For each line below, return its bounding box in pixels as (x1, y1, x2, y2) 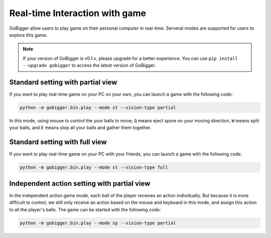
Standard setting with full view (9, 138, 107, 146)
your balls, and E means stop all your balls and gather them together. (9, 125, 152, 131)
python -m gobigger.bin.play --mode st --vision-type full (20, 165, 168, 171)
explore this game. (9, 32, 48, 38)
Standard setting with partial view (9, 78, 117, 87)
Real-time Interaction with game (9, 8, 147, 19)
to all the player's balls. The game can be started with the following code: (9, 206, 161, 212)
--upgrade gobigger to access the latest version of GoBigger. (23, 62, 156, 68)
